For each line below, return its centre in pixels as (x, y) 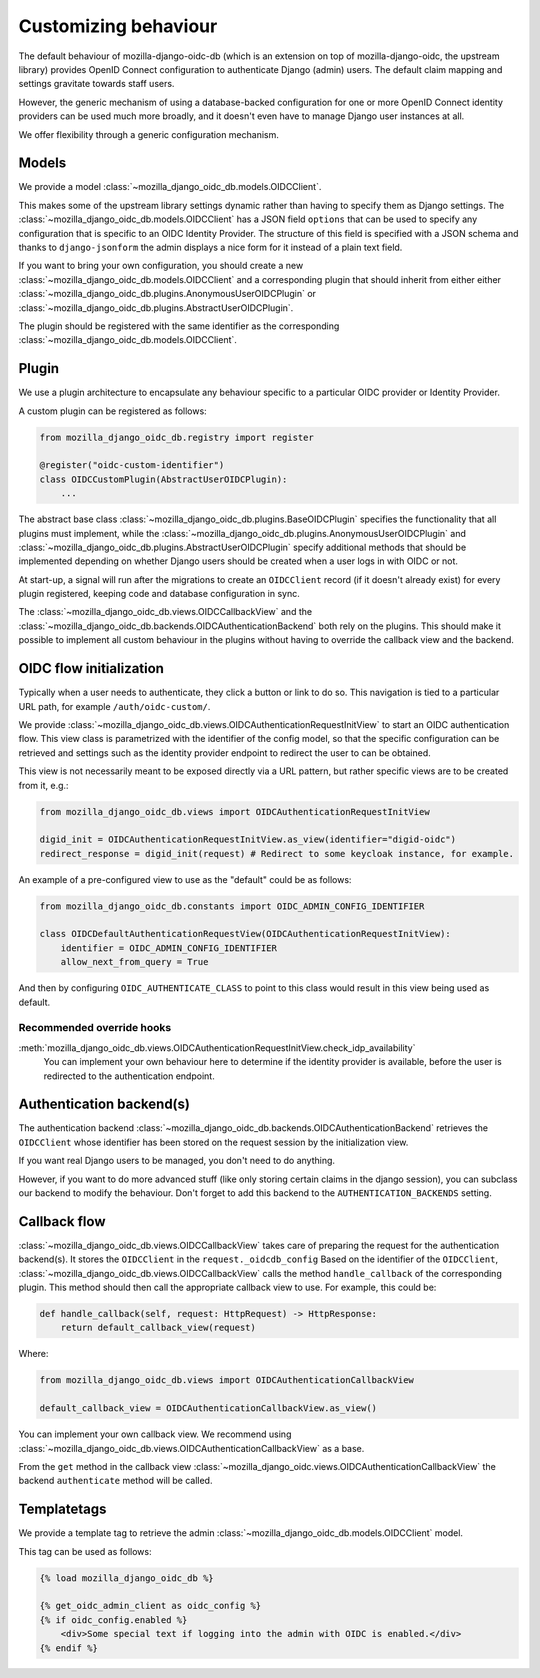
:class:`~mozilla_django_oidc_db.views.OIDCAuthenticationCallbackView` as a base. (191, 1448)
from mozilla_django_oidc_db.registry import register (176, 437)
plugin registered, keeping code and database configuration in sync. (159, 594)
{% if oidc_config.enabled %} (113, 1619)
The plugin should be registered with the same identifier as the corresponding (179, 326)
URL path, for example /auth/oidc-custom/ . (114, 706)
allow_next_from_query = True (134, 962)
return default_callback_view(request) (158, 1328)
